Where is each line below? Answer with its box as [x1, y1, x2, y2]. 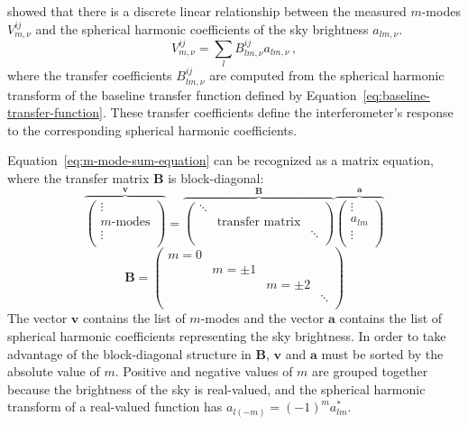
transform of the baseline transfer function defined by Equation [7, 85, 357, 104]
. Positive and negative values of [115, 362, 293, 381]
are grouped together [312, 362, 428, 381]
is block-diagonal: [168, 168, 264, 187]
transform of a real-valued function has [7, 397, 223, 416]
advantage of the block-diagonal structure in [7, 344, 252, 363]
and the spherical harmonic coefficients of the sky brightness [35, 19, 369, 38]
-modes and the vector [200, 309, 325, 328]
